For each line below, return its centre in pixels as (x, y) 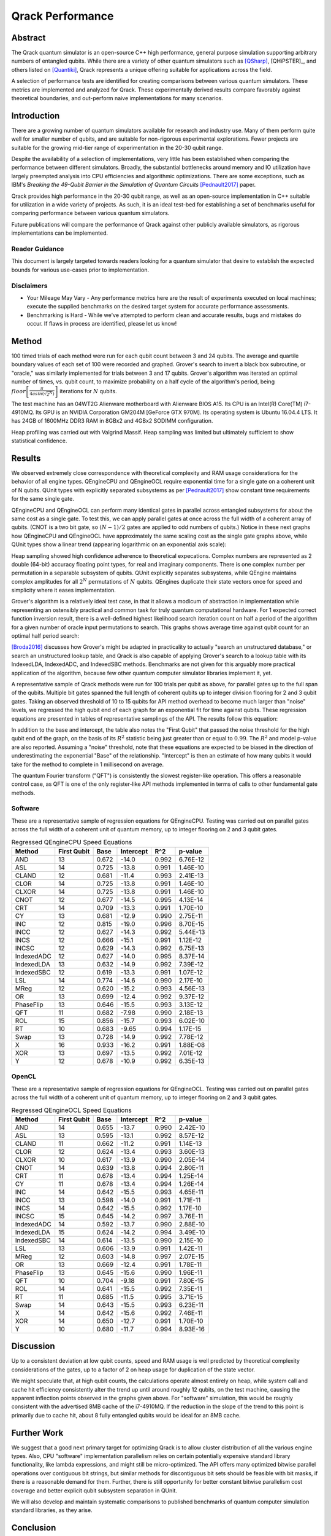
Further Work (37, 1432)
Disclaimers (29, 286)
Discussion (33, 1346)
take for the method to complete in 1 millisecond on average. (88, 764)
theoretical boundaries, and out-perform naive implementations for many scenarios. (117, 98)
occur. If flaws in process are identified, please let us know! (102, 324)
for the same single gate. (43, 499)
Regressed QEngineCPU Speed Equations (72, 842)
